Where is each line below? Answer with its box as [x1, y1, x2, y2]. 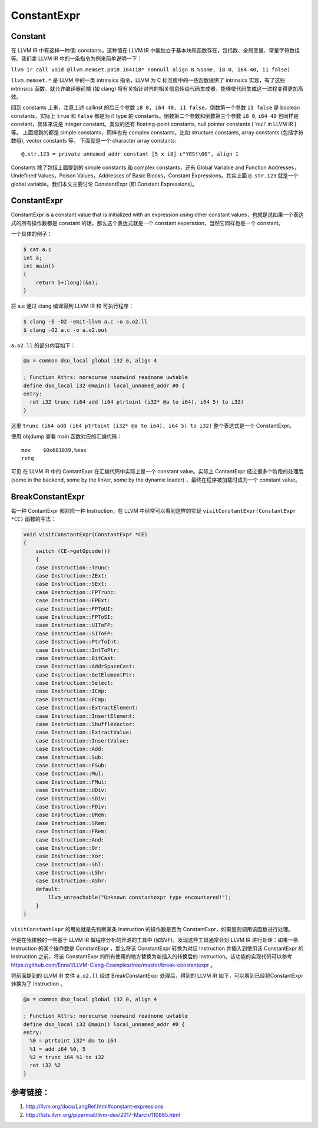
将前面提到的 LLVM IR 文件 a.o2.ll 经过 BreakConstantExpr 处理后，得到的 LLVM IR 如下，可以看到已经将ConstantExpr [11, 972, 303, 979]
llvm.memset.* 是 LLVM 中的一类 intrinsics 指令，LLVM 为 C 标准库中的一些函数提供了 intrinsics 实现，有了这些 [11, 77, 286, 84]
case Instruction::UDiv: [35, 787, 108, 794]
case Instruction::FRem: [35, 828, 108, 835]
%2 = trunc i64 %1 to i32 [29, 1054, 104, 1061]
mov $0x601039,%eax [21, 447, 87, 453]
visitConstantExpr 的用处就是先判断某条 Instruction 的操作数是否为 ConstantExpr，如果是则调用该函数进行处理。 [11, 926, 294, 932]
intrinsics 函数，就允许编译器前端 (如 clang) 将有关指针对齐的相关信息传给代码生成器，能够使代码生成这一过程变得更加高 [11, 85, 303, 92]
